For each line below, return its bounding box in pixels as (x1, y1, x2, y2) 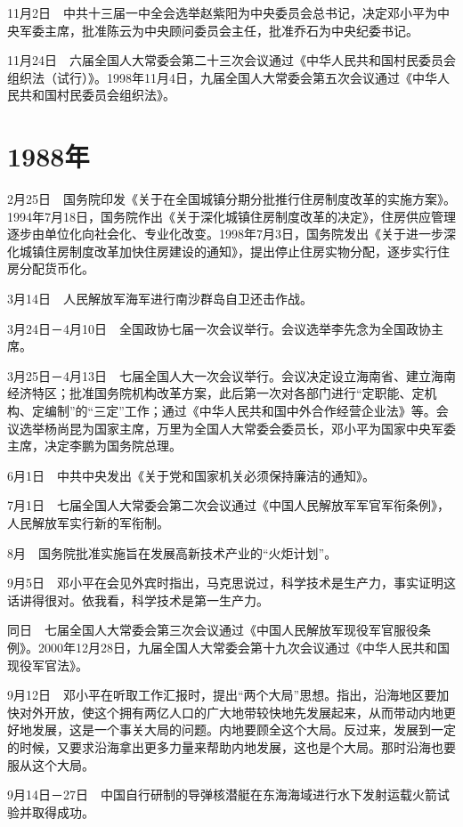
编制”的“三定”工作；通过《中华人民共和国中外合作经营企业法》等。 (44, 401, 436, 420)
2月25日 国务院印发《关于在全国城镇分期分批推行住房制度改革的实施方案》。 (7, 190, 456, 208)
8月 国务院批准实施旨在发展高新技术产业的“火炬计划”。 (7, 543, 337, 562)
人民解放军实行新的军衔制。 (7, 514, 169, 531)
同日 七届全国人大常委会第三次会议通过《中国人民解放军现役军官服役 (7, 620, 418, 639)
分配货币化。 (19, 259, 94, 278)
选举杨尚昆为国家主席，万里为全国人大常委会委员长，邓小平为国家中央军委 (19, 418, 456, 437)
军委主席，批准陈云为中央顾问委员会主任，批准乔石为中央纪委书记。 (19, 20, 418, 39)
